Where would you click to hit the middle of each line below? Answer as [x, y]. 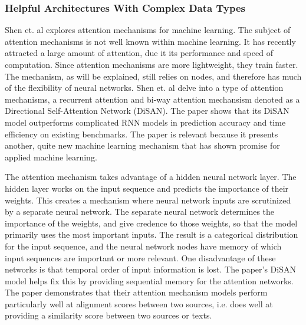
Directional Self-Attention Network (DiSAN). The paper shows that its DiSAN [147, 111]
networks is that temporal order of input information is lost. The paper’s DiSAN [150, 269]
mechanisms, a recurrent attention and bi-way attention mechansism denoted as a [152, 99]
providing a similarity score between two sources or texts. [108, 315]
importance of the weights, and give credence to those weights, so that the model [151, 223]
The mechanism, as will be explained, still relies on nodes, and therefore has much [153, 76]
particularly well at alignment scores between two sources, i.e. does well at [139, 303]
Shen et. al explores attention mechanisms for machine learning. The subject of [148, 30]
